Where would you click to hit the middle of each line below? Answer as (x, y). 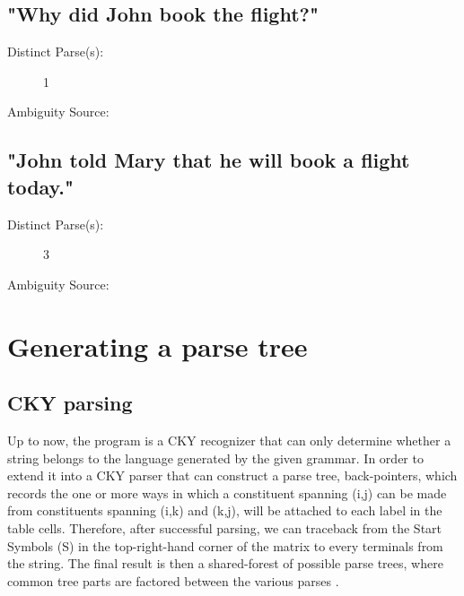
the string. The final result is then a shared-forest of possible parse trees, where (225, 563)
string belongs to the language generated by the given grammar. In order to (215, 458)
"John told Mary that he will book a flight (209, 160)
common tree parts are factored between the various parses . (173, 580)
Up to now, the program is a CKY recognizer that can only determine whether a (229, 440)
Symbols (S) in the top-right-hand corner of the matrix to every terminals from (225, 545)
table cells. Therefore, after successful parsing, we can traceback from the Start (225, 527)
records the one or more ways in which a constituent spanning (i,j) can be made (227, 492)
